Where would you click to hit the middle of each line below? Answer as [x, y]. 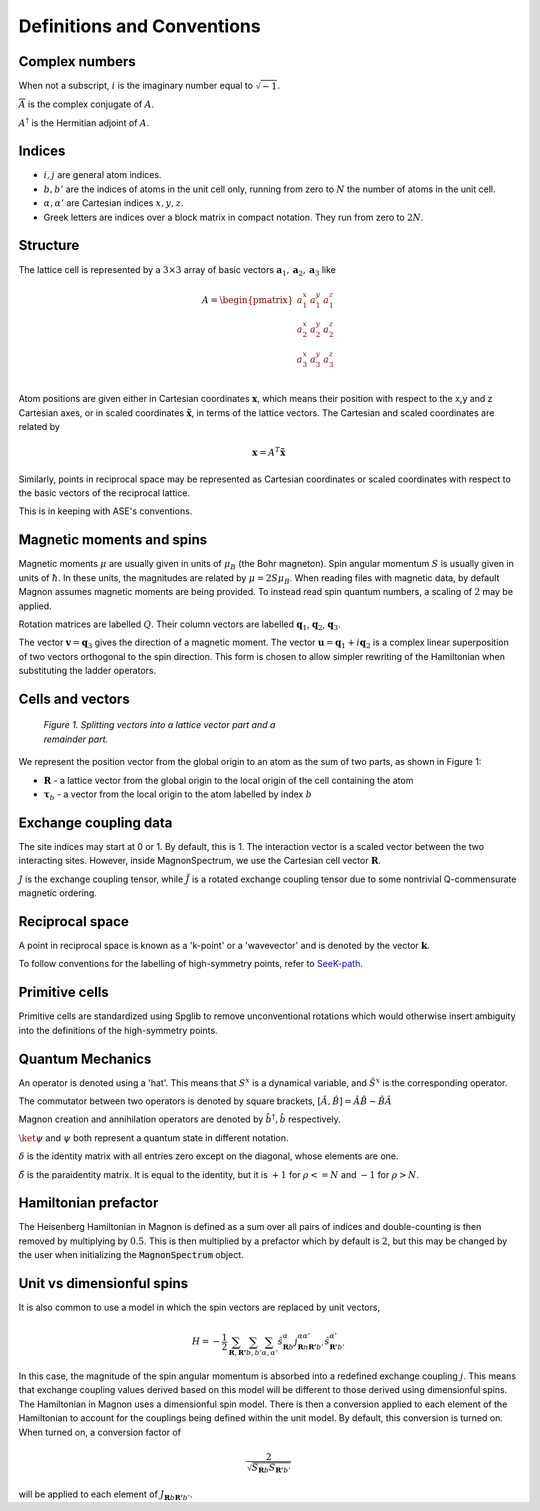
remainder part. [76, 739]
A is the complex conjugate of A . [86, 104]
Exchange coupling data [95, 822]
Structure [49, 245]
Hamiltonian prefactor [88, 1203]
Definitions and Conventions [139, 26]
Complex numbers [77, 61]
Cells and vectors [74, 698]
